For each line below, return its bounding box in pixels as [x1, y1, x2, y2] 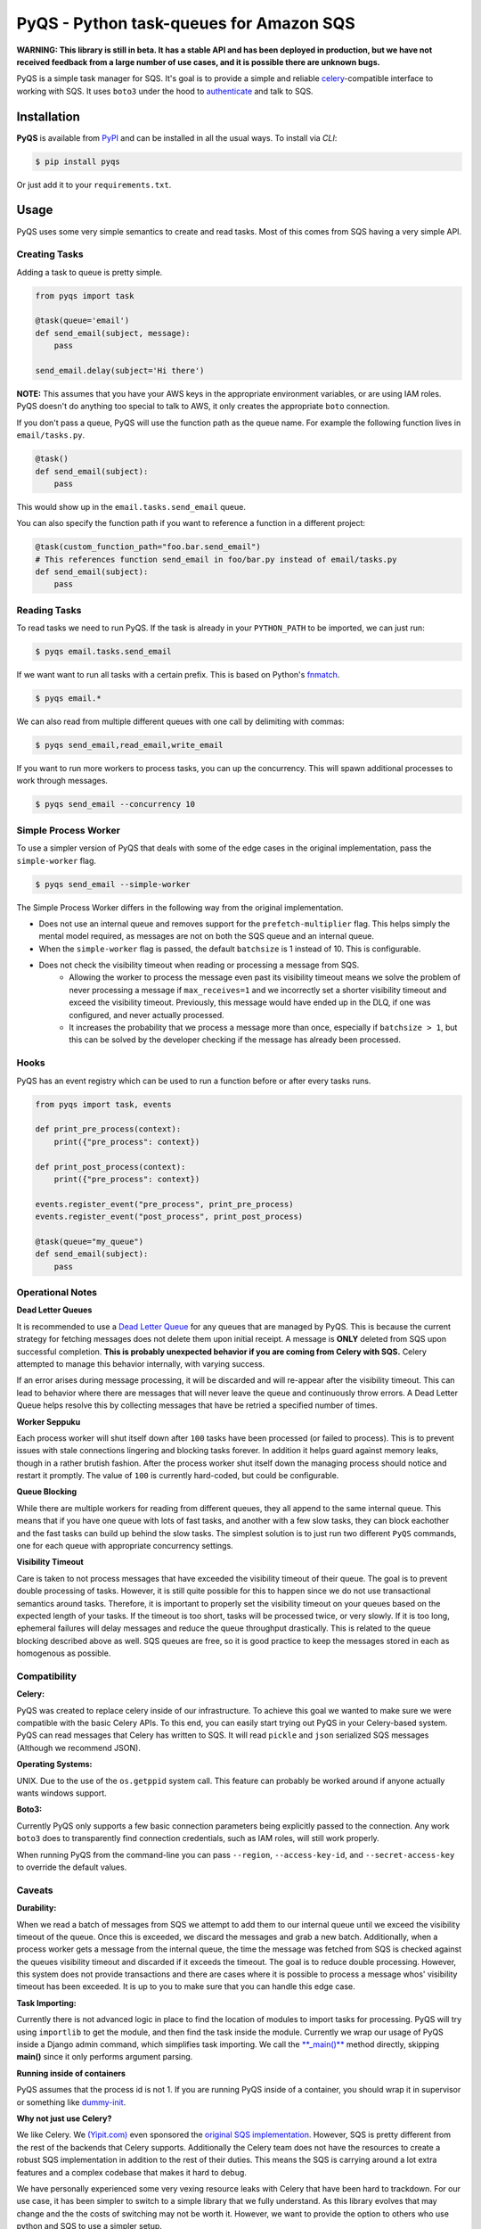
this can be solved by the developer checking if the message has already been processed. [69, 1034, 401, 1045]
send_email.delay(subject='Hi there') [35, 366, 205, 375]
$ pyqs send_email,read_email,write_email [35, 740, 224, 751]
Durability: [16, 1903, 57, 1913]
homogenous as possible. [16, 1648, 111, 1658]
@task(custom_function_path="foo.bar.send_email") [35, 542, 262, 552]
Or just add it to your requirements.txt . [16, 179, 172, 190]
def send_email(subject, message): [35, 328, 191, 338]
